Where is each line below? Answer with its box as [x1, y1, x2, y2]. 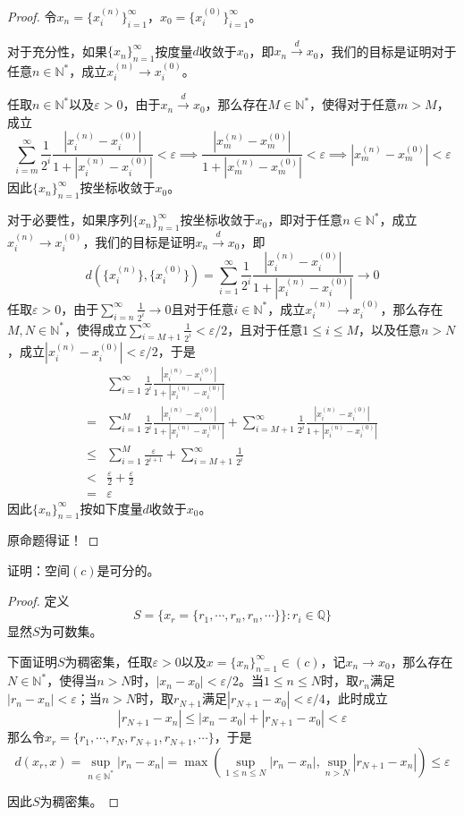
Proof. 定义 [7, 591, 70, 609]
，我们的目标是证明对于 [318, 41, 457, 60]
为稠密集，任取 [64, 651, 153, 670]
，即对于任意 [267, 210, 343, 229]
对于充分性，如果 [7, 41, 107, 60]
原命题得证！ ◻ [7, 531, 99, 549]
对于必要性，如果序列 [7, 210, 132, 229]
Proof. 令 [7, 6, 57, 25]
